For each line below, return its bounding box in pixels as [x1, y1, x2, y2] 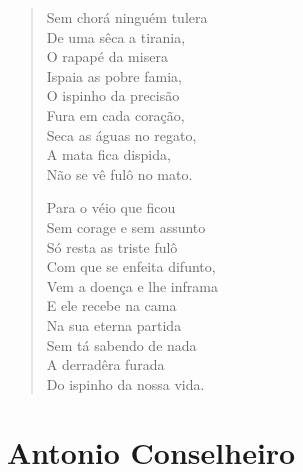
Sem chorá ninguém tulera [46, 7, 208, 27]
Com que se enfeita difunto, [46, 256, 216, 277]
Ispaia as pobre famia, [46, 65, 182, 86]
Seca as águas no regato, [46, 124, 197, 145]
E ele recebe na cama [46, 295, 177, 316]
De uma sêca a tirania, [46, 26, 186, 47]
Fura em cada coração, [46, 104, 185, 125]
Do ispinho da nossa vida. [46, 373, 205, 394]
